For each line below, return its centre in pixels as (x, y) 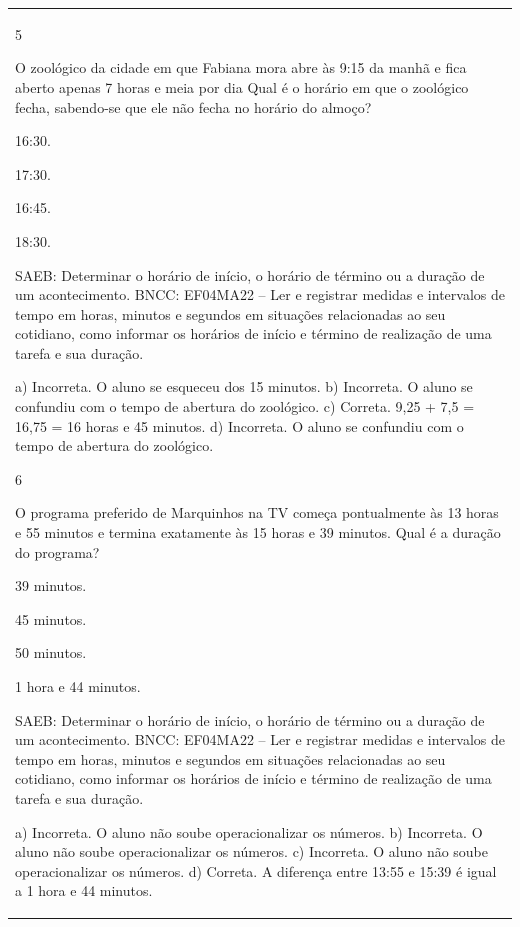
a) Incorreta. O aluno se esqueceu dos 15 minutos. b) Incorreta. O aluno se (244, 386)
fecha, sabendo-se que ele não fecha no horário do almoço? (193, 106)
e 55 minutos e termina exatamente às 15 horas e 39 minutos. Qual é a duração (258, 532)
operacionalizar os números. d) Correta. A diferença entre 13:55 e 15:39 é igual (256, 870)
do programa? (57, 551)
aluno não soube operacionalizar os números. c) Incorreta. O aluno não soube (252, 851)
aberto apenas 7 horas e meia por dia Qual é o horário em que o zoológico (242, 86)
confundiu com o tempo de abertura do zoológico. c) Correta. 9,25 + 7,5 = (245, 406)
